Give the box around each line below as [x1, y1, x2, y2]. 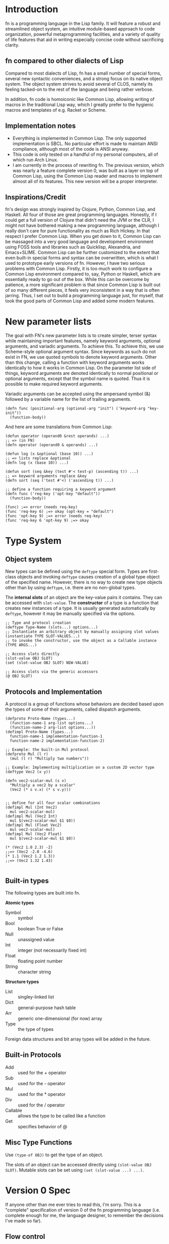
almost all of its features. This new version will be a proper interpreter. [12, 178, 158, 184]
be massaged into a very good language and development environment [5, 238, 154, 245]
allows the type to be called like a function [18, 1113, 106, 1119]
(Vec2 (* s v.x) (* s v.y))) [10, 787, 71, 792]
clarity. [5, 42, 20, 48]
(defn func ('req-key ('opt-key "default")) [5, 491, 100, 497]
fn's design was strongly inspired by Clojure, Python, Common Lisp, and [5, 206, 155, 213]
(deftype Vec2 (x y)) [5, 770, 51, 775]
